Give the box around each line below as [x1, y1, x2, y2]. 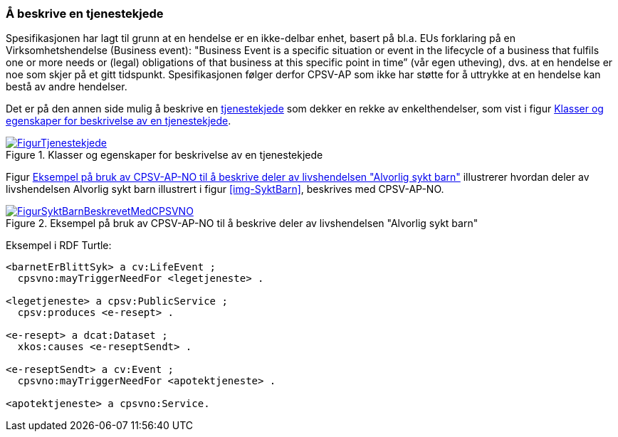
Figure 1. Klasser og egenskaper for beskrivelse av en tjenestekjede [6, 149, 323, 162]
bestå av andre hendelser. [6, 80, 127, 93]
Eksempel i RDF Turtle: [6, 239, 112, 252]
